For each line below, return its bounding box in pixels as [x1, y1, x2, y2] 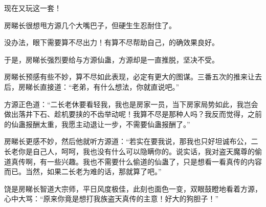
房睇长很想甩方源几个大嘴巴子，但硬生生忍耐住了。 [4, 19, 176, 30]
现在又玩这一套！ [4, 3, 61, 13]
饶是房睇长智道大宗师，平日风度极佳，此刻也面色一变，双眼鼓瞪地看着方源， [4, 183, 262, 194]
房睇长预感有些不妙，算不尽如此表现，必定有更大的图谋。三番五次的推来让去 [4, 71, 262, 82]
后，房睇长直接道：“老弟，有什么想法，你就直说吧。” [4, 81, 180, 92]
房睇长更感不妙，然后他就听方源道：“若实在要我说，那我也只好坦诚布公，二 [4, 136, 258, 147]
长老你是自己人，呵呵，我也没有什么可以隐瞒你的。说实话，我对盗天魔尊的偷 [4, 146, 262, 156]
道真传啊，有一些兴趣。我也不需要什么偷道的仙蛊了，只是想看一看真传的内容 [4, 156, 262, 167]
